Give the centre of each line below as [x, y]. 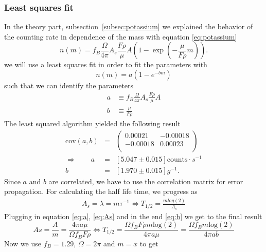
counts [177, 159]
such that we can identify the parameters [69, 85]
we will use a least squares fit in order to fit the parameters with [106, 64]
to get [149, 243]
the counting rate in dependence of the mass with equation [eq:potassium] [121, 36]
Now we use [23, 243]
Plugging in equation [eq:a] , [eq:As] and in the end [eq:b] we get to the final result [133, 216]
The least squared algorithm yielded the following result [92, 123]
